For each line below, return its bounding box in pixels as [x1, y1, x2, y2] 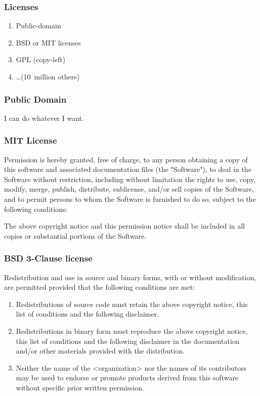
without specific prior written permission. [16, 382, 144, 392]
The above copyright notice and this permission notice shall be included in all [4, 221, 245, 231]
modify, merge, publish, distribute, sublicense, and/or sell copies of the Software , [4, 184, 254, 194]
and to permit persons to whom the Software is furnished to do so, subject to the [4, 194, 256, 204]
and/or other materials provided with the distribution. [16, 345, 185, 356]
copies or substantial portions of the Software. [4, 230, 147, 241]
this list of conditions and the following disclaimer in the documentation [16, 335, 240, 346]
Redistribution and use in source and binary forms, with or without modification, [4, 272, 256, 282]
